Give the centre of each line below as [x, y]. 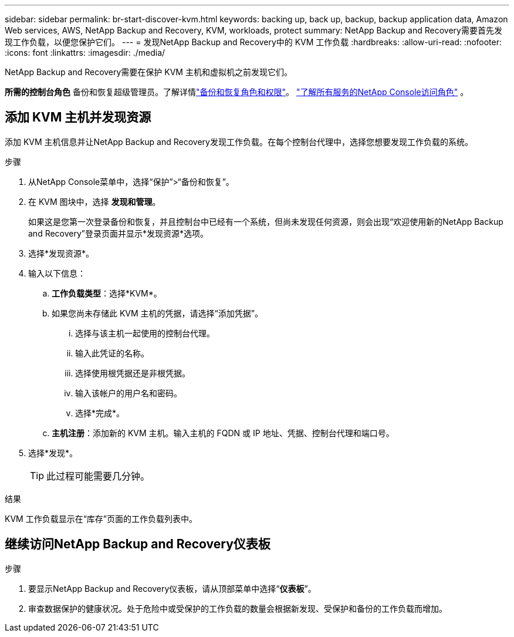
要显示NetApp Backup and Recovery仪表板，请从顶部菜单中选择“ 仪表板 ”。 [172, 588]
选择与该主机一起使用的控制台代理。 [145, 333]
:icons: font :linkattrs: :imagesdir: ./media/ [85, 53]
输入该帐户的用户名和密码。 [128, 393]
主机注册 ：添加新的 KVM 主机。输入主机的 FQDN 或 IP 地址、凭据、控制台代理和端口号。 [223, 433]
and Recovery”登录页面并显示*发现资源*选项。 [119, 233]
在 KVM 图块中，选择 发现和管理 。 [94, 201]
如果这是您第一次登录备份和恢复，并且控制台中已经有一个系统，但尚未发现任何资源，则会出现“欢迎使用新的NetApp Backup [266, 221]
